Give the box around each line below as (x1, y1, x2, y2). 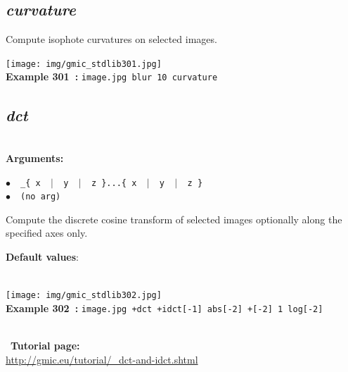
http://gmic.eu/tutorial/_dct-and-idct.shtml (6, 352, 198, 366)
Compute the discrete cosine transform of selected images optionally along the (6, 211, 342, 226)
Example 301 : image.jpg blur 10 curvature (6, 69, 218, 84)
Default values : (6, 249, 79, 263)
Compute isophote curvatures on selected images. (6, 32, 217, 46)
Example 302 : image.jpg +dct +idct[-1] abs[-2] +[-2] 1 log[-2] (6, 300, 323, 315)
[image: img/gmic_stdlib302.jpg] (6, 290, 162, 301)
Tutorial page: (11, 338, 80, 353)
